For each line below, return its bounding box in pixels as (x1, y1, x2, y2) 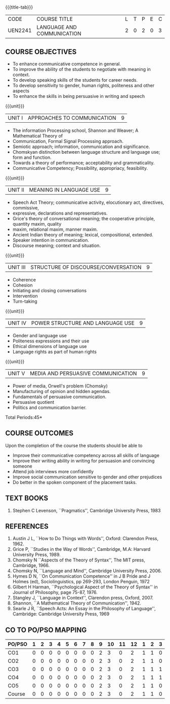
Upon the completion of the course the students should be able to (5, 442, 143, 448)
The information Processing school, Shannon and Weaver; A (12, 127, 139, 133)
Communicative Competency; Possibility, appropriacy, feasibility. (12, 165, 148, 171)
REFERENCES (5, 522, 49, 531)
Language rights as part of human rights (12, 349, 97, 355)
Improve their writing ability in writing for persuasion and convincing (12, 457, 155, 464)
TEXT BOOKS (5, 494, 49, 503)
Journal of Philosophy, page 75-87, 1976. (12, 589, 98, 595)
